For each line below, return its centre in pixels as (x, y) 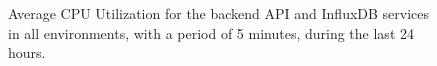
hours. (27, 52)
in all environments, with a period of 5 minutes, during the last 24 (211, 32)
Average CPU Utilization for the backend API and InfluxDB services (219, 13)
